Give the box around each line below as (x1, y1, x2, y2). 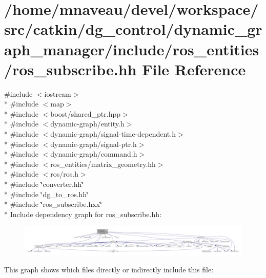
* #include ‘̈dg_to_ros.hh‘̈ (4, 188, 89, 199)
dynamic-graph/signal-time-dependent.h (50, 129, 176, 139)
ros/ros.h (50, 168, 78, 179)
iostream (44, 88, 71, 99)
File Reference (142, 58, 246, 79)
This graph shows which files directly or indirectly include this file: (4, 264, 214, 275)
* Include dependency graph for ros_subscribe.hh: (4, 208, 161, 219)
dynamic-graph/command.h (50, 148, 137, 159)
